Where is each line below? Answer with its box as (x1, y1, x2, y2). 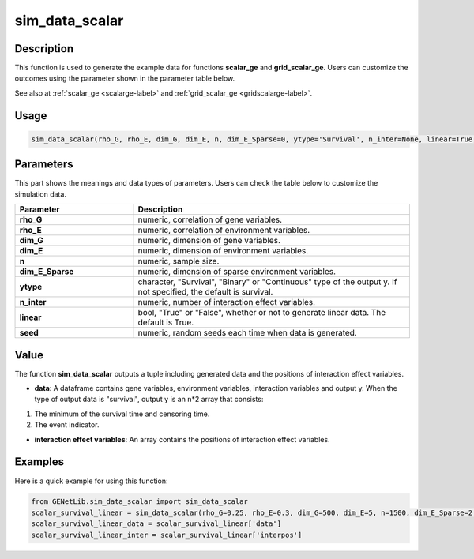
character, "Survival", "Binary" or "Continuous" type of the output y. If (137, 276, 397, 287)
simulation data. (14, 189, 67, 199)
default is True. (137, 317, 194, 328)
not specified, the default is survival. (137, 287, 273, 298)
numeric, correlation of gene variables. (137, 214, 283, 225)
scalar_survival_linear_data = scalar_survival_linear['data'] (31, 520, 282, 528)
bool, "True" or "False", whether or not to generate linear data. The (137, 307, 386, 318)
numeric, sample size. (137, 256, 220, 267)
